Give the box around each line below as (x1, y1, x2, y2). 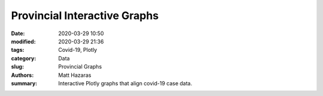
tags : (11, 47, 25, 54)
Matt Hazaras (58, 72, 92, 79)
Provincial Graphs (58, 63, 102, 70)
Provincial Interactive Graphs (11, 9, 159, 22)
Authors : (11, 72, 34, 79)
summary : (11, 79, 38, 86)
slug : (11, 63, 24, 70)
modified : (11, 38, 36, 45)
